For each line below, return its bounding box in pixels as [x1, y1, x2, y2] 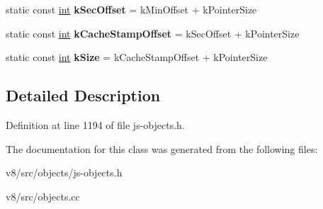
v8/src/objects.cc [6, 188, 80, 203]
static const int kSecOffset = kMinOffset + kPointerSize [6, 2, 257, 16]
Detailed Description [6, 84, 161, 106]
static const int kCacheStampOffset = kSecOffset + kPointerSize [6, 26, 300, 40]
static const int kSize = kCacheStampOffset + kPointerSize [6, 50, 268, 64]
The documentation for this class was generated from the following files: [6, 141, 318, 156]
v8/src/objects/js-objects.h [6, 165, 123, 180]
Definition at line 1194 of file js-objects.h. [6, 117, 185, 132]
